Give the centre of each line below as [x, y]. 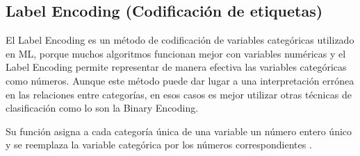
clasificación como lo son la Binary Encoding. [102, 108]
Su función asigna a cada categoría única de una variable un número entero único [179, 131]
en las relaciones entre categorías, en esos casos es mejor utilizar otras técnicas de [179, 94]
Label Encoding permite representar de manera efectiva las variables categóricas [176, 67]
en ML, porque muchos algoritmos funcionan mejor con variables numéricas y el [176, 53]
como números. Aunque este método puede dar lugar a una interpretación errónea [180, 80]
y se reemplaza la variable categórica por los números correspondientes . [159, 145]
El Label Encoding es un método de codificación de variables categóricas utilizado [180, 40]
